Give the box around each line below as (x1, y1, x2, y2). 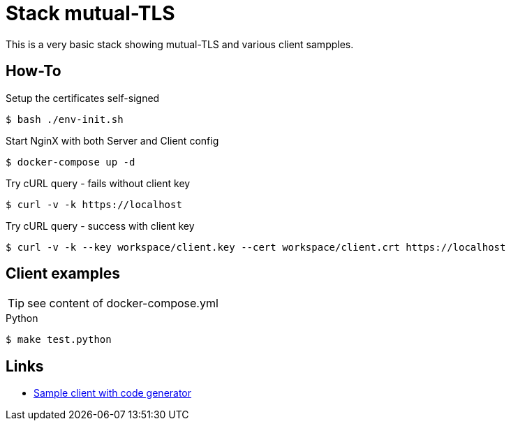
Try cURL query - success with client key (6, 219, 195, 232)
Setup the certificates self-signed (6, 91, 160, 104)
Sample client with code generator (34, 387, 192, 399)
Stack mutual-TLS (6, 1, 175, 25)
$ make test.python (6, 334, 112, 346)
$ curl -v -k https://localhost (6, 198, 182, 210)
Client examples (6, 265, 120, 283)
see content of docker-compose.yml (27, 296, 219, 311)
